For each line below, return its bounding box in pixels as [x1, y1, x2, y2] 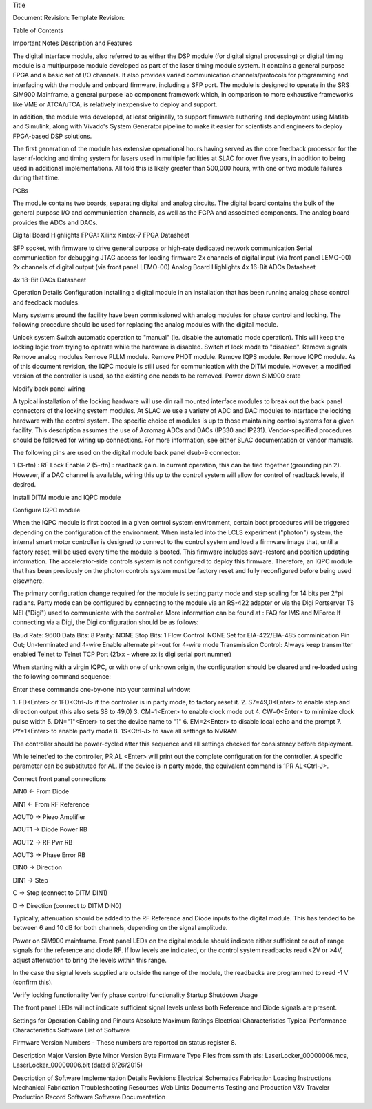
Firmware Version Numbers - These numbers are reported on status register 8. [12, 1039, 237, 1047]
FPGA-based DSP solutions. [12, 132, 92, 140]
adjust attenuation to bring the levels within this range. [12, 956, 167, 964]
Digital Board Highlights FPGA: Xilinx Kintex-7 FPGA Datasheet [12, 231, 189, 240]
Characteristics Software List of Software [12, 1025, 130, 1034]
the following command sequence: [12, 673, 112, 681]
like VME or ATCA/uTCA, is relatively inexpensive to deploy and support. [12, 100, 218, 108]
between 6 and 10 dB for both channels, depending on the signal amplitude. [12, 924, 228, 932]
